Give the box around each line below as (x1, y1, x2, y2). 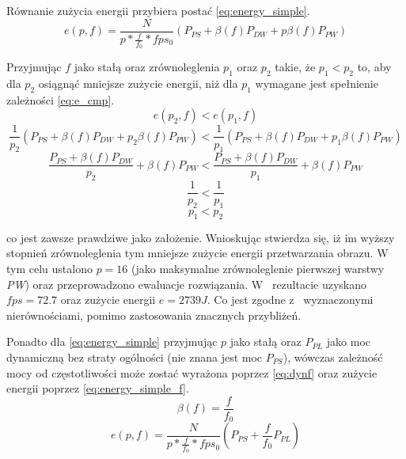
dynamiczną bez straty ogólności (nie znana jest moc (6, 348, 263, 365)
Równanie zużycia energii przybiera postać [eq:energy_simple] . (6, 2, 310, 18)
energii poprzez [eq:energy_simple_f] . (6, 380, 189, 396)
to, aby (357, 59, 392, 75)
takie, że (275, 59, 316, 75)
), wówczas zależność (283, 348, 383, 365)
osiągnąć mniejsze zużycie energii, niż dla (38, 75, 238, 92)
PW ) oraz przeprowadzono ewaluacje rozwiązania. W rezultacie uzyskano (6, 275, 367, 292)
